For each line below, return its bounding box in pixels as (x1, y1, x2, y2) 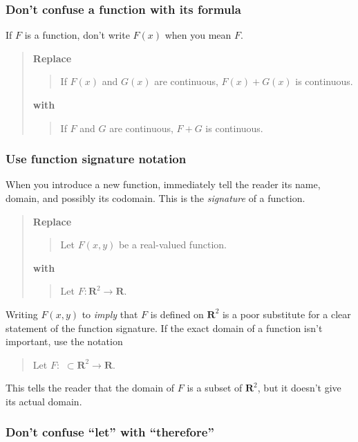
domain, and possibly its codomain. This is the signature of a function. (6, 191, 305, 205)
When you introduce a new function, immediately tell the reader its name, (6, 177, 321, 192)
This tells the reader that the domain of (6, 380, 175, 395)
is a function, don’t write (24, 28, 130, 42)
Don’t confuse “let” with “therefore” (6, 423, 214, 441)
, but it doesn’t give (257, 380, 341, 395)
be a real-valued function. (118, 237, 227, 252)
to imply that (82, 306, 138, 321)
